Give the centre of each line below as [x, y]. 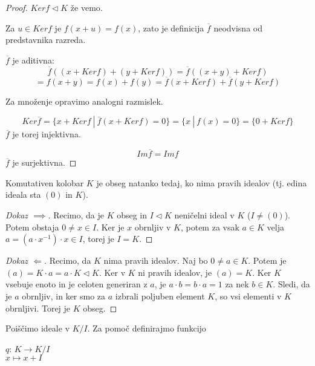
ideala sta [23, 194]
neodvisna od [238, 28]
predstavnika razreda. [46, 40]
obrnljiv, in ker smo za [64, 296]
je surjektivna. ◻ [44, 162]
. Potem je [267, 260]
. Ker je [110, 227]
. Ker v [112, 272]
